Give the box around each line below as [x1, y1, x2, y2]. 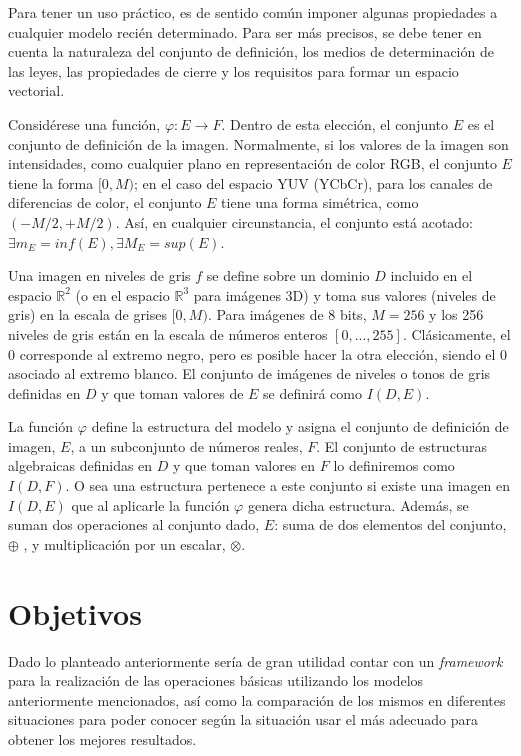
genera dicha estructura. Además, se [247, 494, 469, 515]
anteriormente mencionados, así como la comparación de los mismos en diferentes [8, 689, 506, 710]
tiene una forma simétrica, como [221, 192, 419, 213]
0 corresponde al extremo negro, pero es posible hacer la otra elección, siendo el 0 [8, 343, 508, 364]
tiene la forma [8, 172, 94, 193]
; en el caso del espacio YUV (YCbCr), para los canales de [134, 172, 493, 193]
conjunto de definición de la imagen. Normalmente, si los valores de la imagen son [8, 133, 509, 154]
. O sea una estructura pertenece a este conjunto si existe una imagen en [65, 475, 511, 496]
